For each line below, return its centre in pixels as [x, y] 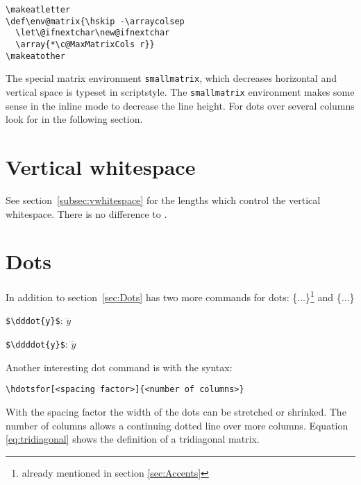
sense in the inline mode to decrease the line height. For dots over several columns [180, 105]
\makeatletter [38, 10]
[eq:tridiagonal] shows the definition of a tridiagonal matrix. [133, 439]
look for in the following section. [74, 119]
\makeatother [35, 56]
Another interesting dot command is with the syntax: [119, 367]
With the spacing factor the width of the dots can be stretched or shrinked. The [176, 412]
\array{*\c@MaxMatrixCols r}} [85, 44]
